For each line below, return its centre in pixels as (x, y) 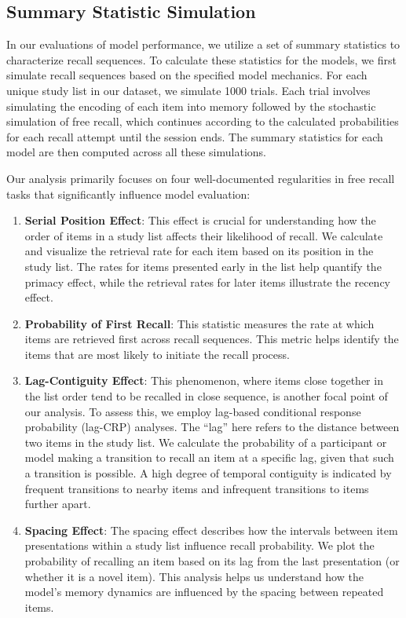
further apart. (58, 504)
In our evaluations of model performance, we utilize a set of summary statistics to (203, 44)
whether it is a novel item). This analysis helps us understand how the (194, 576)
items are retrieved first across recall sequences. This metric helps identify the (212, 339)
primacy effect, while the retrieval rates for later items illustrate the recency (208, 282)
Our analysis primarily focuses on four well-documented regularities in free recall (201, 178)
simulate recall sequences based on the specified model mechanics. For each (187, 75)
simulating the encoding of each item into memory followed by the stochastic (191, 106)
